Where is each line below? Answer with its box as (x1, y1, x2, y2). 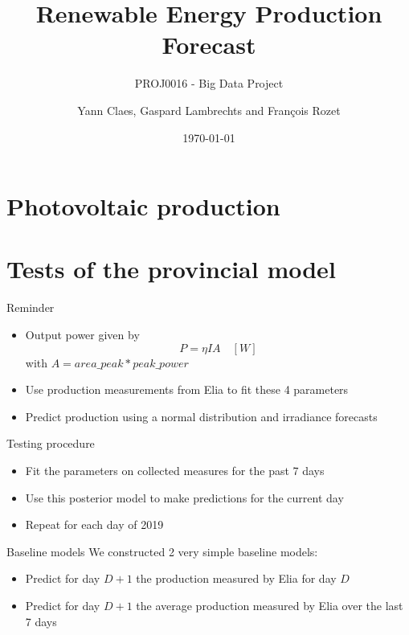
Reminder (6, 299, 55, 316)
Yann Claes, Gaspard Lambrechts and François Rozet (77, 101, 341, 118)
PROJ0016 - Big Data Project (134, 75, 284, 92)
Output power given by (25, 326, 140, 342)
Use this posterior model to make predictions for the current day (25, 489, 344, 506)
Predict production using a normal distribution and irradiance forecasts (25, 408, 378, 424)
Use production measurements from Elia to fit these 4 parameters (25, 381, 349, 398)
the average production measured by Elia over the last (136, 596, 403, 613)
